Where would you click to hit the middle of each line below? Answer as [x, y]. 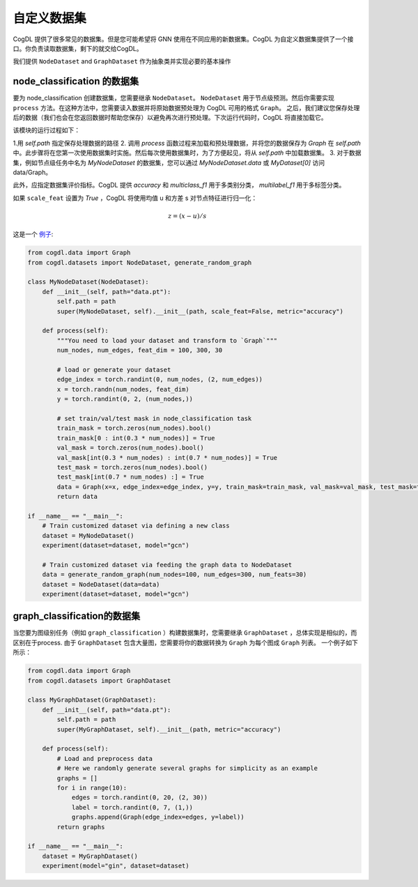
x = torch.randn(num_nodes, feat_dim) [123, 389]
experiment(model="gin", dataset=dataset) [116, 866]
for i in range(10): [92, 788]
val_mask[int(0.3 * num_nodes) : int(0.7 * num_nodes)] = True [167, 457]
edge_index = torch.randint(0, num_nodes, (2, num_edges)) [160, 379]
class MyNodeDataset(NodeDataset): [88, 282]
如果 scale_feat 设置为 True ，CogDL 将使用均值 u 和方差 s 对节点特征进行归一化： [135, 198]
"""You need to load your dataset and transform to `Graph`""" [167, 340]
